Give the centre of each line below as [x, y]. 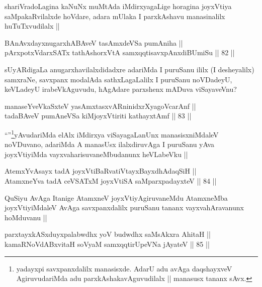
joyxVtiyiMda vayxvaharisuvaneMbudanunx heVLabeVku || [96, 154]
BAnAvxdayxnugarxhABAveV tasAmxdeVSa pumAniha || [94, 42]
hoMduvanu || [26, 217]
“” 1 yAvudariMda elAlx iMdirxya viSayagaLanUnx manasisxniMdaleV [112, 133]
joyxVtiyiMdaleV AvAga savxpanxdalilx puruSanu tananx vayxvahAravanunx [124, 207]
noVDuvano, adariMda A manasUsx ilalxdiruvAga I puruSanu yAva [110, 144]
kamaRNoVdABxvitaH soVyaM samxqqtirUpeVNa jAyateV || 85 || [107, 244]
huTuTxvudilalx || [32, 26]
